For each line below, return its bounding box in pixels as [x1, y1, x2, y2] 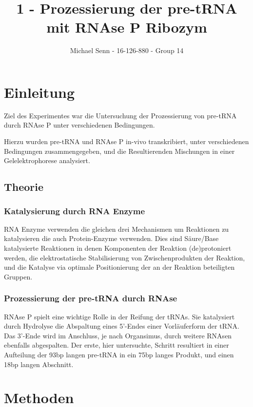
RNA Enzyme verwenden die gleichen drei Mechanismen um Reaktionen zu [4, 223, 229, 234]
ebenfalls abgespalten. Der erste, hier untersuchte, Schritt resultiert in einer [4, 340, 229, 350]
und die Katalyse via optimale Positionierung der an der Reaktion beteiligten [4, 262, 235, 272]
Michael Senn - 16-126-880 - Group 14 [70, 45, 184, 55]
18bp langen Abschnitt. [4, 359, 74, 369]
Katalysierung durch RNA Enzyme [4, 204, 145, 217]
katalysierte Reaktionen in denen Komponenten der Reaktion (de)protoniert [4, 243, 232, 253]
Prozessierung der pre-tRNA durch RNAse [4, 292, 177, 304]
